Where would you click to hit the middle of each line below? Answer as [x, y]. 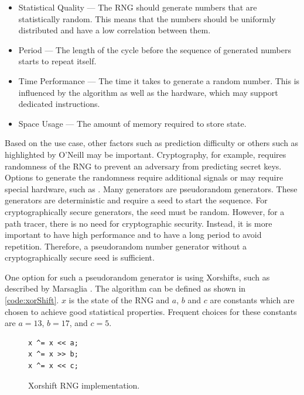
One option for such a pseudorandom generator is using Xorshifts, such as [137, 277]
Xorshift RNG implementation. [84, 385]
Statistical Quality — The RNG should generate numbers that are [138, 7]
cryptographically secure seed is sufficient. [80, 257]
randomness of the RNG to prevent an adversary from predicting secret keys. [143, 166]
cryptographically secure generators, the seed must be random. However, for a [145, 211]
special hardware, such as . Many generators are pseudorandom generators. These [151, 188]
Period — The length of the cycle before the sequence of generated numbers [155, 49]
